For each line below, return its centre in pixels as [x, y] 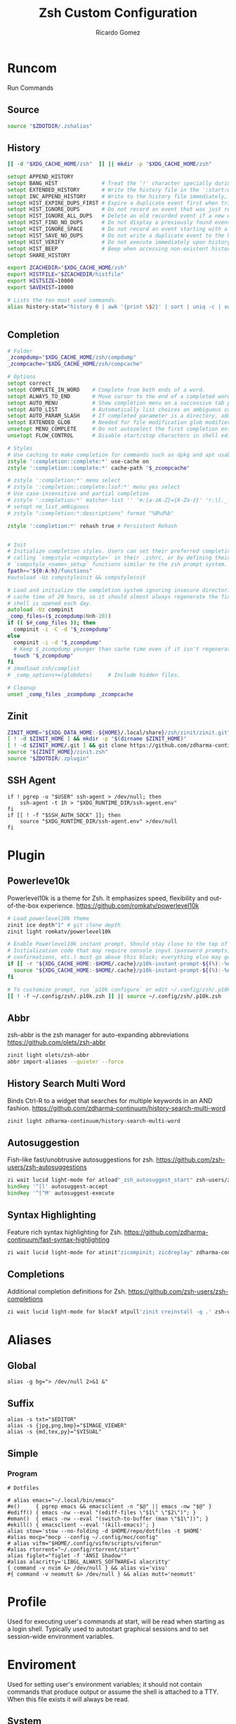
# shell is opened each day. [50, 603]
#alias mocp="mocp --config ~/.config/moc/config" [83, 1537]
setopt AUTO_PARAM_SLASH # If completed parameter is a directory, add [119, 416]
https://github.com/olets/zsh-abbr [57, 1043]
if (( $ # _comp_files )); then [52, 623]
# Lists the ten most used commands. [63, 300]
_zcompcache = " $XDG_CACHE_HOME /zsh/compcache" [75, 364]
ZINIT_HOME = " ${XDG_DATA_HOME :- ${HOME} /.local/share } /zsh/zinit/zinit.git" [119, 733]
